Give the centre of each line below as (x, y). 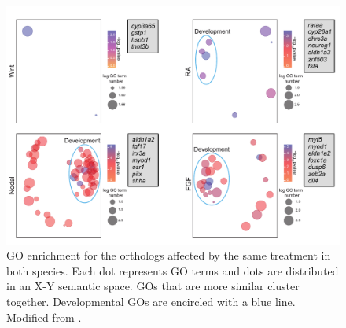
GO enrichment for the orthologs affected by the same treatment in (169, 255)
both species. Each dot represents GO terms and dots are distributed (173, 270)
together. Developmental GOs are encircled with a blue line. (151, 302)
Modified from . (44, 317)
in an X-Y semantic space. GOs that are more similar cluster (153, 286)
